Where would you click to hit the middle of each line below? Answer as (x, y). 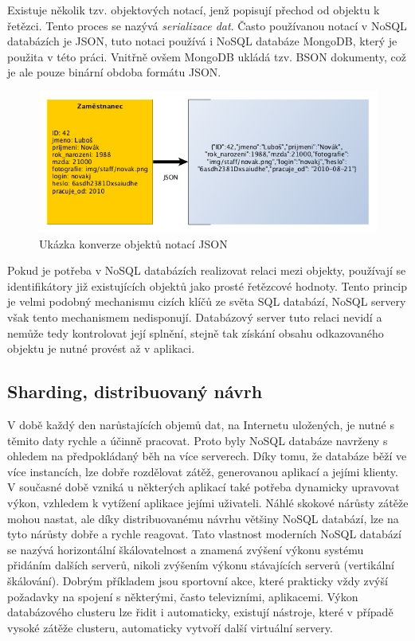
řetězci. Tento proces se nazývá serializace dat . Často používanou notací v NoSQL (207, 25)
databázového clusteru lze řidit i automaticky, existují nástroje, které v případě (200, 612)
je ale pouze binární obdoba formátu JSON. (114, 72)
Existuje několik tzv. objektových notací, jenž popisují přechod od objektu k (194, 10)
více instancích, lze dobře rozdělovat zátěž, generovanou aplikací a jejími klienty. (203, 471)
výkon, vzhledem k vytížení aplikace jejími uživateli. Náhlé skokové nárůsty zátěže (208, 502)
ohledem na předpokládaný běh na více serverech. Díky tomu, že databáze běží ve (207, 456)
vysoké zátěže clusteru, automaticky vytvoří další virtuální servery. (170, 627)
